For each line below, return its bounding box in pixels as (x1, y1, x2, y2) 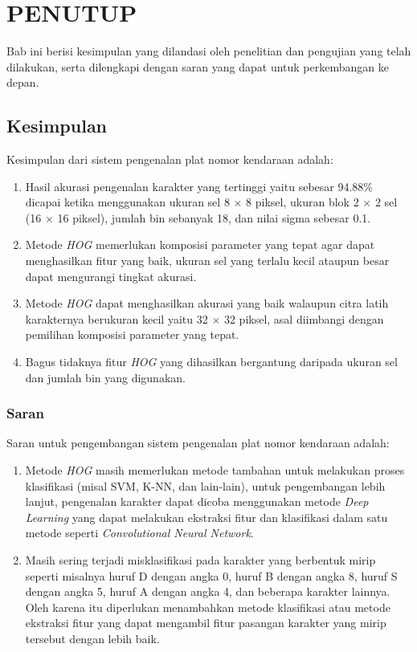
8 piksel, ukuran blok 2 (246, 194, 359, 210)
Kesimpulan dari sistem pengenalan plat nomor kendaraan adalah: (6, 151, 333, 168)
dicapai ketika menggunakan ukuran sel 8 (25, 194, 230, 210)
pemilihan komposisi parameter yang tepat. (25, 326, 239, 343)
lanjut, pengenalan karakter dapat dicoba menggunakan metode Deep (25, 493, 369, 510)
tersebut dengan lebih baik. (25, 630, 160, 646)
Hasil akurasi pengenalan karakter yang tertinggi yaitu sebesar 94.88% (25, 177, 373, 194)
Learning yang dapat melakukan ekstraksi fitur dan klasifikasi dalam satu (25, 508, 388, 525)
